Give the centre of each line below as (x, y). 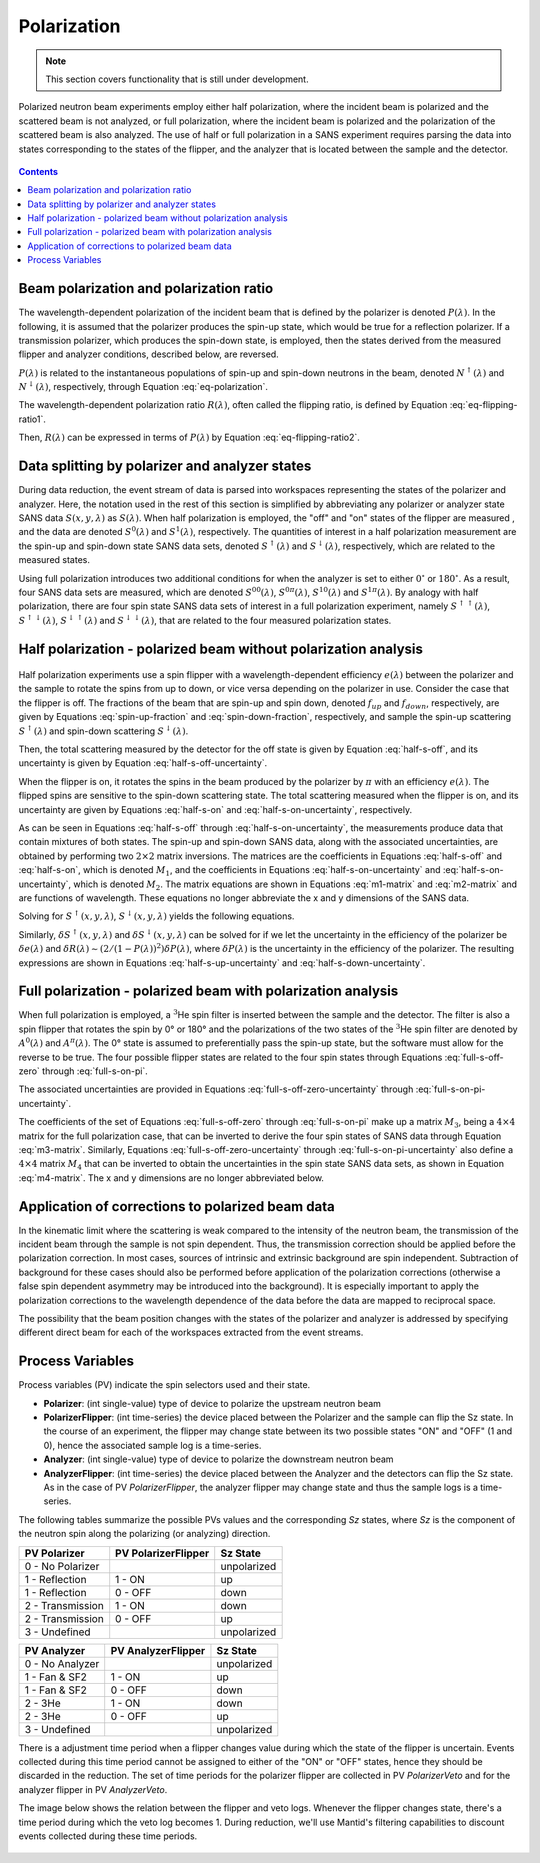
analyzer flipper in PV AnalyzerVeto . (93, 1789)
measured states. (54, 560)
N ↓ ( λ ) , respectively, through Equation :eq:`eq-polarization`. (143, 386)
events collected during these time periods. (108, 1836)
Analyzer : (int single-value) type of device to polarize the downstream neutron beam (218, 1459)
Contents (38, 171)
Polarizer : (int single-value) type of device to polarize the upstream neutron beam (212, 1403)
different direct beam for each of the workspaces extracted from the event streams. (191, 1332)
